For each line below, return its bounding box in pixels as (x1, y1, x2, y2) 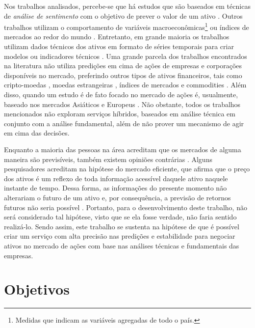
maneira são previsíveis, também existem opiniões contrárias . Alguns (4, 154, 212, 164)
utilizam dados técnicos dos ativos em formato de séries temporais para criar (4, 41, 234, 52)
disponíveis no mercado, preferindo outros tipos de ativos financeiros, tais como (4, 70, 242, 80)
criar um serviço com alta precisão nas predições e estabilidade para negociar (4, 231, 235, 241)
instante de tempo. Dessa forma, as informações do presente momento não (4, 183, 227, 193)
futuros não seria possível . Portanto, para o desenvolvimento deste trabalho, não (4, 202, 247, 212)
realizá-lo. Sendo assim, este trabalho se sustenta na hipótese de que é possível (4, 221, 239, 231)
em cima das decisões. (4, 128, 70, 138)
